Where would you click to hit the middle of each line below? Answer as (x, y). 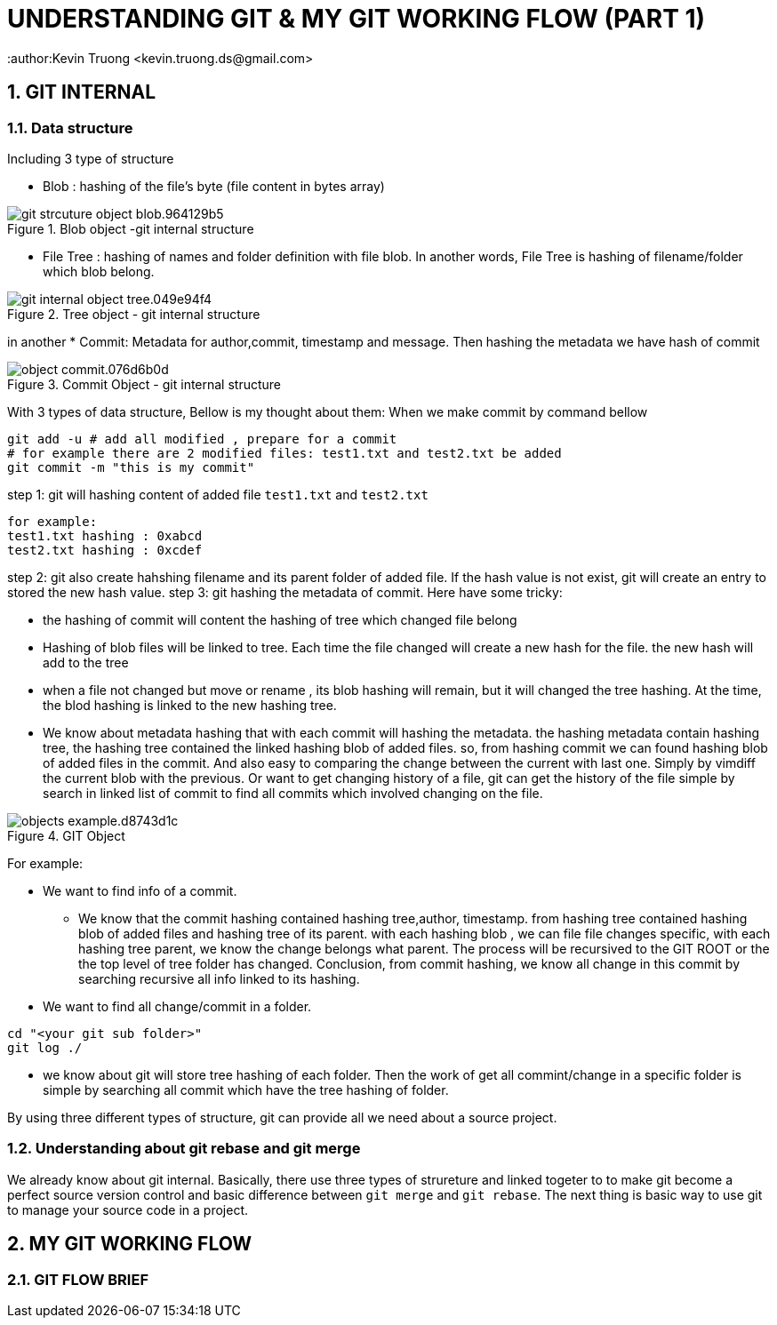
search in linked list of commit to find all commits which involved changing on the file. (293, 793)
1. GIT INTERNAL (82, 92)
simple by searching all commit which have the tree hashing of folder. (246, 1090)
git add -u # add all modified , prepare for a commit (202, 439)
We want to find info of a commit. (140, 890)
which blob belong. (99, 271)
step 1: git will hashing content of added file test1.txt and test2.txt (218, 494)
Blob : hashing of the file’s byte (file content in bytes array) (214, 186)
